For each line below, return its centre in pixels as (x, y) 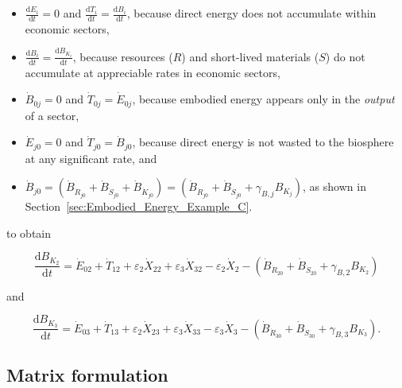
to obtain (29, 233)
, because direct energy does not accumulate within (251, 13)
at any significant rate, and (91, 158)
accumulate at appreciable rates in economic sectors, (153, 72)
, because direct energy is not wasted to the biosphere (263, 142)
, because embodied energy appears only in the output (263, 99)
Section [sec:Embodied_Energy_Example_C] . (139, 206)
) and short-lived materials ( (250, 56)
